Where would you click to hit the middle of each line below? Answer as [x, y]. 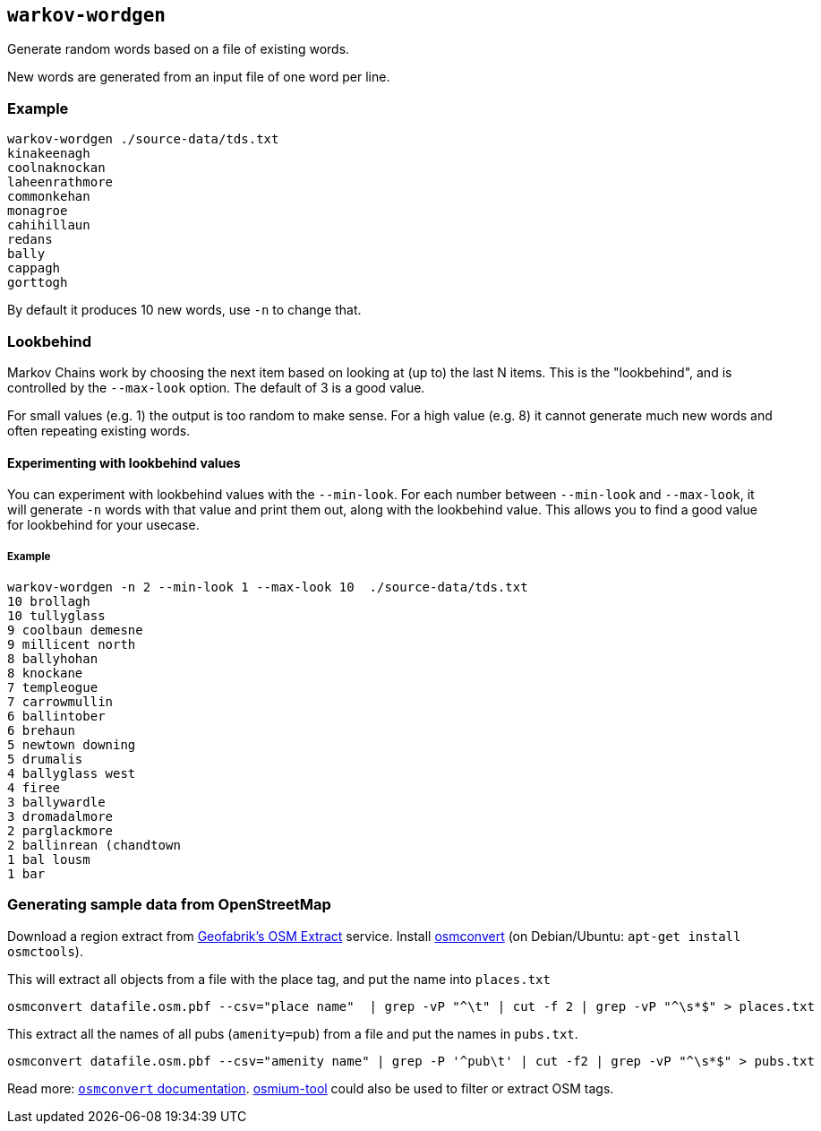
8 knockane [45, 673]
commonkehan [49, 197]
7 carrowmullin [60, 701]
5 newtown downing [72, 744]
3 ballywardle [56, 802]
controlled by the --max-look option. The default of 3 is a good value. [216, 387]
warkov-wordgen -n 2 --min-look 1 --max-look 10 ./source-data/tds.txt [268, 587]
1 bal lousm [49, 859]
